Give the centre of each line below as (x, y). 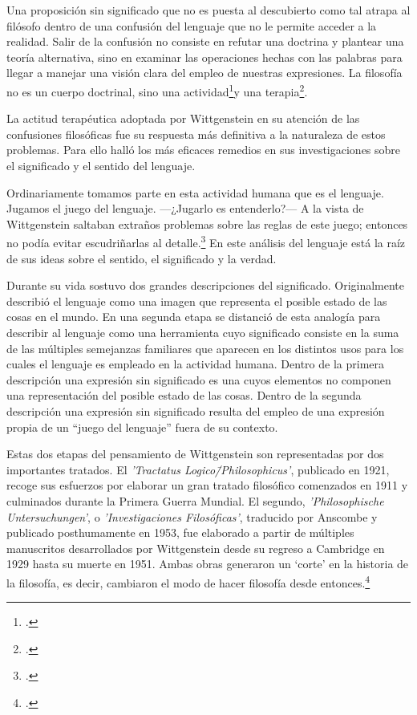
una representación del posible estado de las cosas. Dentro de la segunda (184, 395)
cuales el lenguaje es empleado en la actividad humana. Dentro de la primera (196, 364)
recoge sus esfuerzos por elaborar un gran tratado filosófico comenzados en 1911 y (207, 485)
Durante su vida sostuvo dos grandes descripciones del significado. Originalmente (206, 285)
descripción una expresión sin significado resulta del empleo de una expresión (196, 410)
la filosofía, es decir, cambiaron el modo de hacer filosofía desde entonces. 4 (188, 581)
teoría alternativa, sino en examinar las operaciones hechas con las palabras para (204, 57)
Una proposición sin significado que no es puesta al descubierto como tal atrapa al (208, 10)
